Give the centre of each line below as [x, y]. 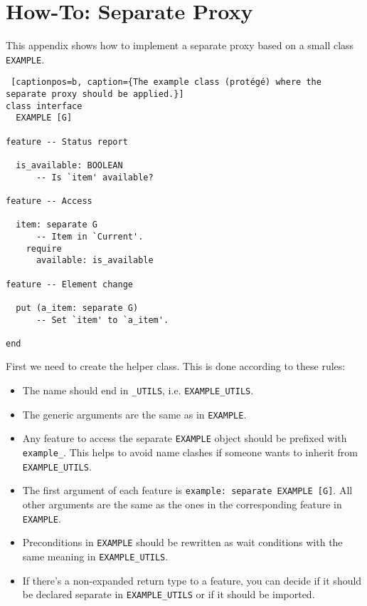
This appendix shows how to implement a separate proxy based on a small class [180, 45]
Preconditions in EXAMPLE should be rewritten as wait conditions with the [182, 542]
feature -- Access [49, 201]
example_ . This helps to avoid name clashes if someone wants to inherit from [190, 452]
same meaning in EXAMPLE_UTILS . [95, 556]
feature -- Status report [67, 142]
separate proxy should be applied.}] [95, 94]
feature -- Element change [69, 284]
